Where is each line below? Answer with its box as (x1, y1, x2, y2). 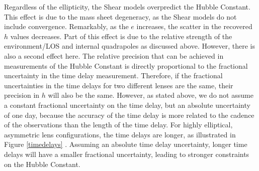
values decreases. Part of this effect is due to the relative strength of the (10, 31, 232, 41)
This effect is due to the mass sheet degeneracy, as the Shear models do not (4, 11, 237, 22)
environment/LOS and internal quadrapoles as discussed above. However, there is (4, 41, 255, 51)
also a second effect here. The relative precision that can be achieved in (4, 50, 224, 61)
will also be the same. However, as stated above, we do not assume (48, 90, 253, 100)
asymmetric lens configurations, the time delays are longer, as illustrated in (4, 129, 236, 139)
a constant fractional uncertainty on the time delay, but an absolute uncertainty (4, 99, 250, 110)
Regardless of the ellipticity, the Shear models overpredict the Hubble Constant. (4, 2, 250, 12)
